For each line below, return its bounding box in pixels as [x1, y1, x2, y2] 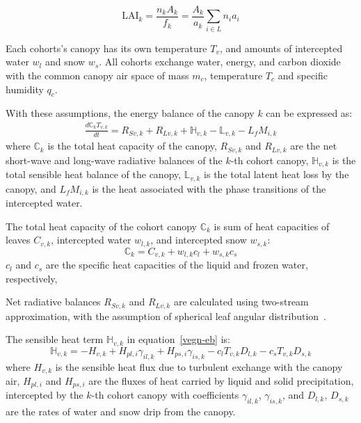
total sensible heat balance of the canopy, [6, 167, 182, 182]
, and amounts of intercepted [219, 40, 343, 55]
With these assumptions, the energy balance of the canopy [6, 106, 255, 120]
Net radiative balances [6, 294, 101, 309]
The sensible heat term [6, 332, 104, 346]
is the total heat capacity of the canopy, [47, 138, 217, 153]
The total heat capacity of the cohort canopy [6, 218, 197, 233]
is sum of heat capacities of [214, 218, 330, 233]
